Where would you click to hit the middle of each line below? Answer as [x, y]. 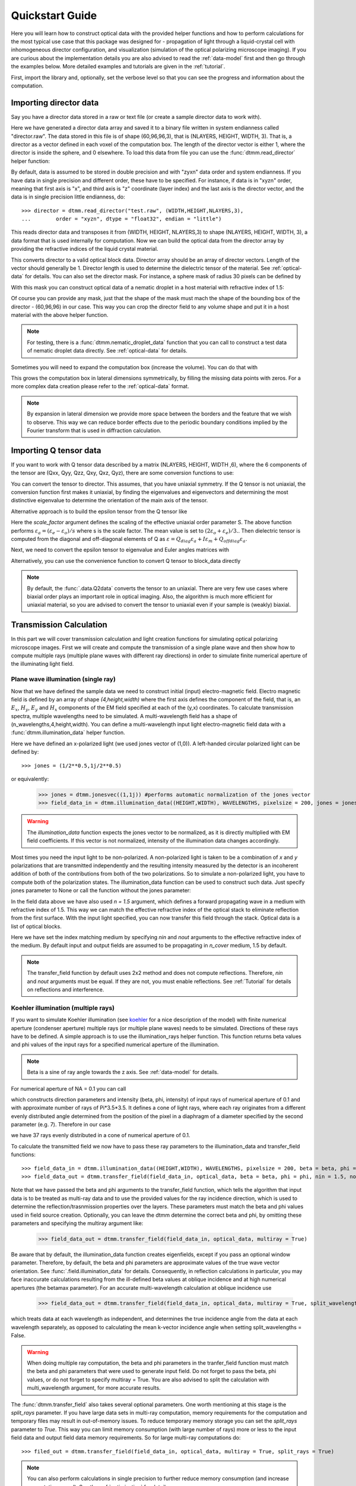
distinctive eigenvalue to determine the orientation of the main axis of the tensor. [109, 500]
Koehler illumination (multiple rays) [63, 1008]
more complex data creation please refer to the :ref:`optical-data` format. [100, 386]
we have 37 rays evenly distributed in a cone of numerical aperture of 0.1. [101, 1135]
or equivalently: [30, 779]
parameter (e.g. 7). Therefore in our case [61, 1125]
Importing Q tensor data [56, 450]
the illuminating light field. [42, 664]
